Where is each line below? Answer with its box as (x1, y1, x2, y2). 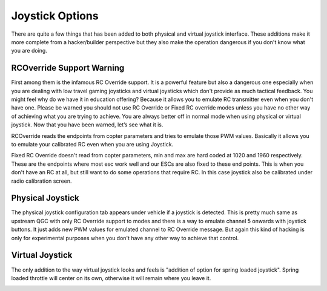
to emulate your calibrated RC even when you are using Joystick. (11, 140, 174, 148)
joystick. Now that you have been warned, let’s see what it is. (11, 121, 163, 128)
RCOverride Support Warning (11, 63, 125, 73)
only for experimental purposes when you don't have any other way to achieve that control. (11, 234, 239, 241)
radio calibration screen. (11, 177, 72, 185)
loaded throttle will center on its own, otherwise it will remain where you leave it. (11, 274, 211, 281)
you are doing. (11, 47, 48, 54)
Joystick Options (11, 9, 99, 22)
